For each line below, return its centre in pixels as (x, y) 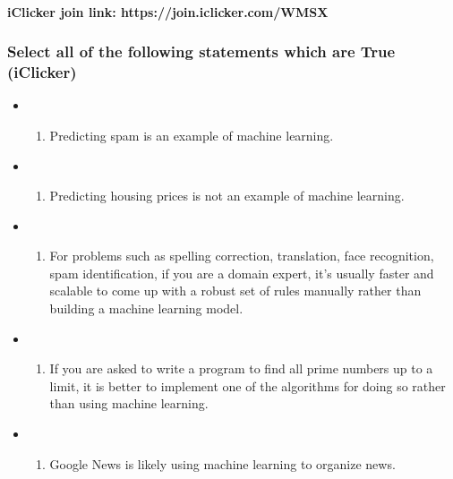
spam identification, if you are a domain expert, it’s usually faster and (242, 273)
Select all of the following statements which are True (201, 51)
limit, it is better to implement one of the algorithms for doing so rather (248, 385)
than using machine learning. (129, 403)
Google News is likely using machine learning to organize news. (222, 463)
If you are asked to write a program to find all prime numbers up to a (241, 368)
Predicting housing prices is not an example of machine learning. (227, 196)
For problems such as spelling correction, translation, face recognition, (242, 256)
